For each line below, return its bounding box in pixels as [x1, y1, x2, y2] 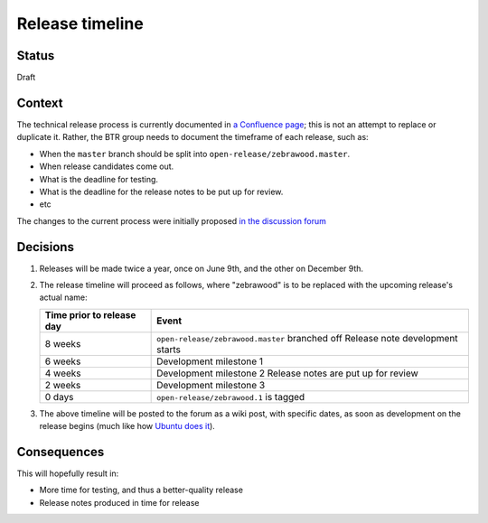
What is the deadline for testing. [39, 173, 158, 184]
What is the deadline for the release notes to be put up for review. [39, 186, 284, 197]
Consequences [16, 444, 105, 460]
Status [16, 48, 55, 63]
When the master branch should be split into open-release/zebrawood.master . [39, 148, 351, 159]
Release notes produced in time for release [39, 497, 200, 508]
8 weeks [44, 337, 81, 350]
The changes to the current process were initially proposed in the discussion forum [16, 215, 327, 226]
